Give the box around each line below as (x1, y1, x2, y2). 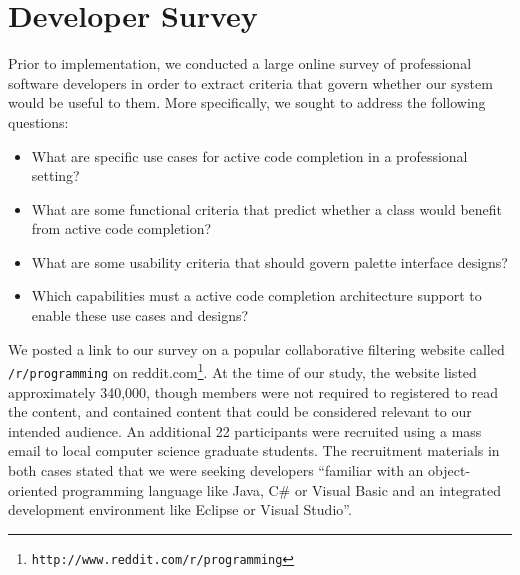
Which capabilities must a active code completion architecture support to (31, 285, 482, 306)
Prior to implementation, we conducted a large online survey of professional (8, 53, 472, 74)
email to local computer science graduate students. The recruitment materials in (8, 440, 500, 461)
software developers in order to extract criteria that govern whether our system (8, 72, 493, 93)
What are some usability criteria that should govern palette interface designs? (31, 251, 508, 272)
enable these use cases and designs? (31, 305, 249, 326)
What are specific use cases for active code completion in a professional (31, 145, 468, 166)
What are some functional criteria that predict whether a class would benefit (31, 198, 502, 219)
